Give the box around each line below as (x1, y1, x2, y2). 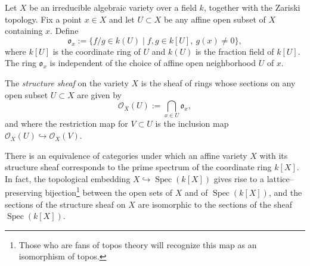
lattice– (266, 172, 294, 184)
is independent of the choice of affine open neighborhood (49, 57, 256, 69)
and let (108, 12, 135, 25)
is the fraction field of (195, 45, 274, 57)
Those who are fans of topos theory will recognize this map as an (18, 238, 257, 251)
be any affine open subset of (163, 12, 266, 25)
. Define (50, 24, 79, 37)
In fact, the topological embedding (5, 172, 131, 184)
